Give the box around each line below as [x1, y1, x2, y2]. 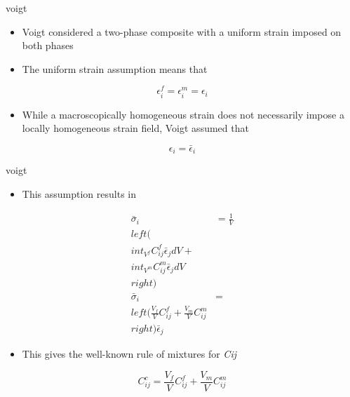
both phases [22, 38, 74, 53]
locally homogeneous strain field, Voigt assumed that [22, 121, 249, 135]
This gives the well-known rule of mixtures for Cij [22, 346, 236, 361]
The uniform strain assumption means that [22, 61, 208, 76]
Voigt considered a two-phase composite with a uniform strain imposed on [22, 24, 342, 39]
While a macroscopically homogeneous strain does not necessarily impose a [22, 107, 344, 121]
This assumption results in [22, 187, 137, 201]
